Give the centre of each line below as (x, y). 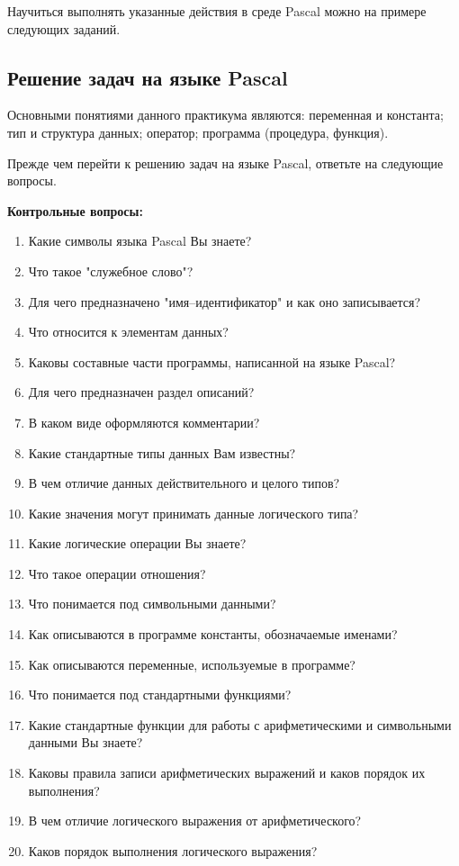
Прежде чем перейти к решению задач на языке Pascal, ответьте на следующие (225, 162)
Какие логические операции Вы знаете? (137, 543)
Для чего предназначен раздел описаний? (141, 392)
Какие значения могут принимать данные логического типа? (193, 513)
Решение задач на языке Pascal (148, 77)
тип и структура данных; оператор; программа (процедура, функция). (198, 132)
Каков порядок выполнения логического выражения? (173, 850)
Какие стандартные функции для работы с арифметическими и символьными (240, 724)
